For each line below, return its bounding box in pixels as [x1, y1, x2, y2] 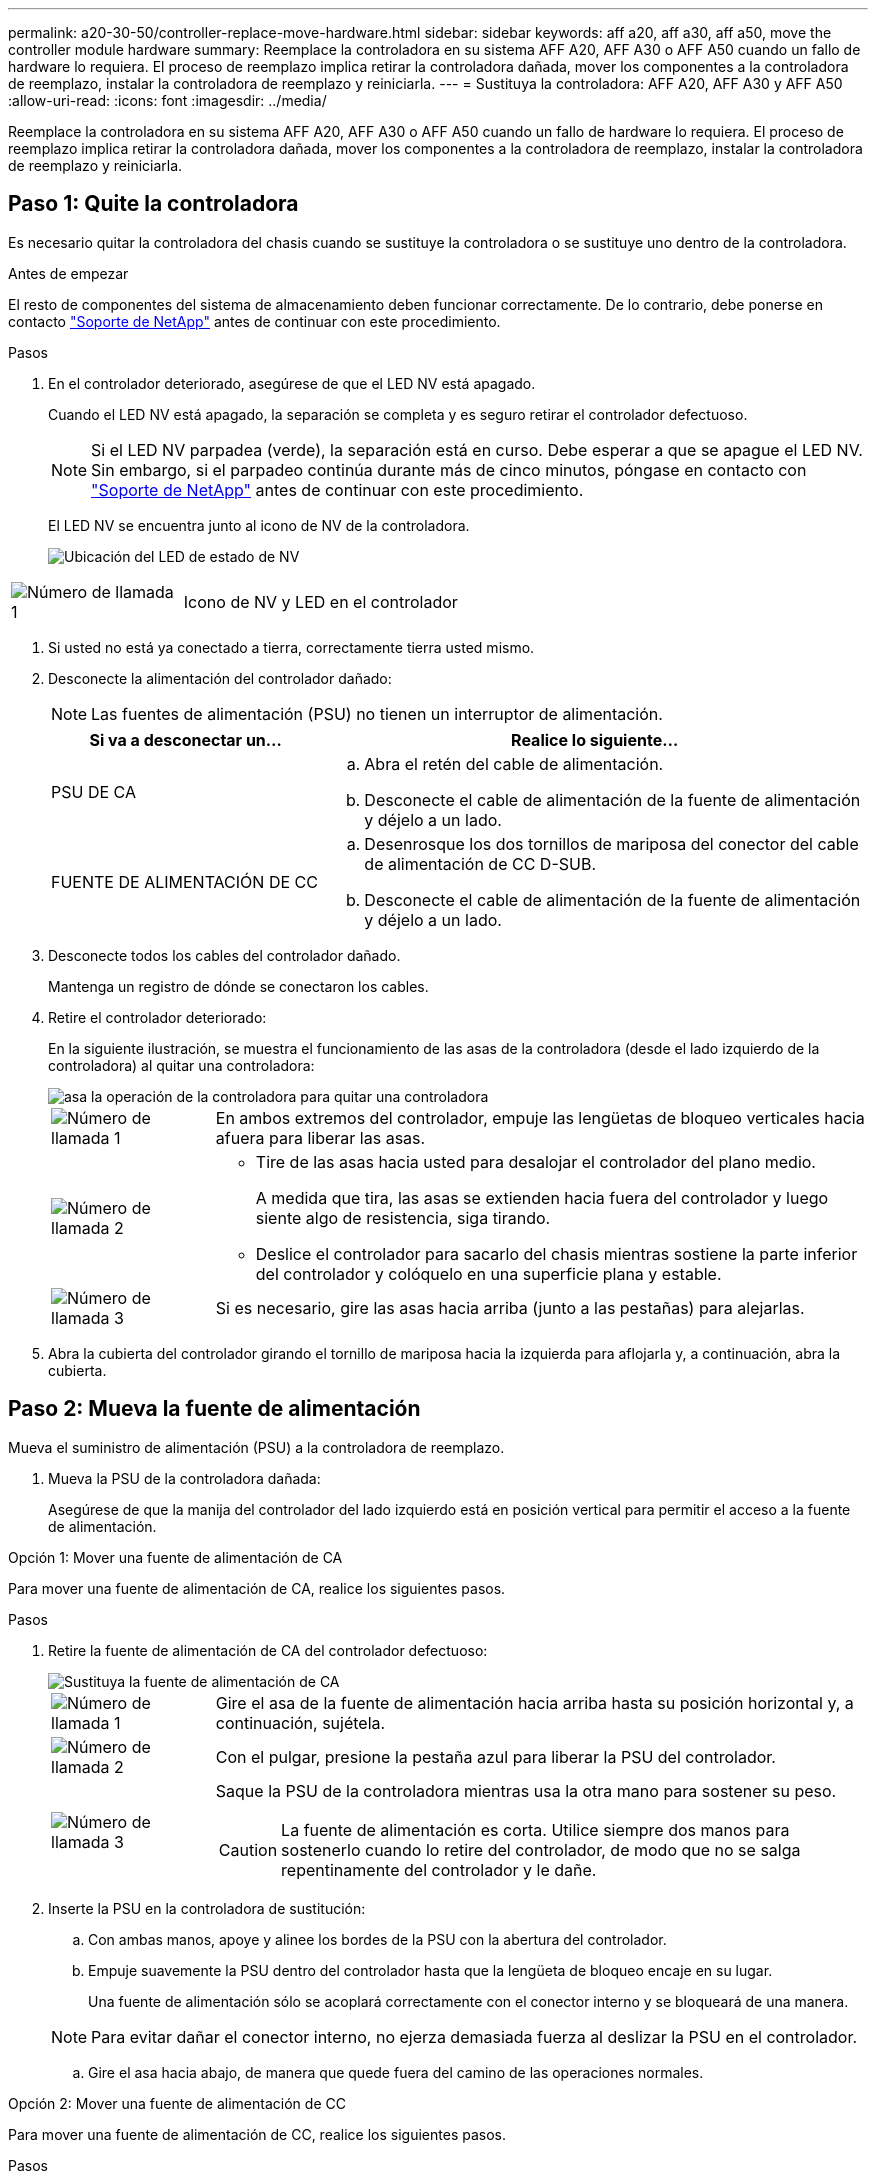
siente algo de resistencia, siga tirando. [255, 1207, 551, 1228]
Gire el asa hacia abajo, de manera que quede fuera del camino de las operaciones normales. [88, 2063, 704, 2081]
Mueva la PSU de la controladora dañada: [48, 1469, 321, 1487]
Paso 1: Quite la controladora [8, 191, 299, 217]
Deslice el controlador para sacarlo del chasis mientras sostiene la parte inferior [255, 1243, 858, 1264]
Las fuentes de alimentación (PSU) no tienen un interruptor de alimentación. [91, 703, 663, 724]
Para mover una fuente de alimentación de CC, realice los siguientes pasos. [8, 2125, 506, 2143]
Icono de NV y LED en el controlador [183, 591, 458, 612]
